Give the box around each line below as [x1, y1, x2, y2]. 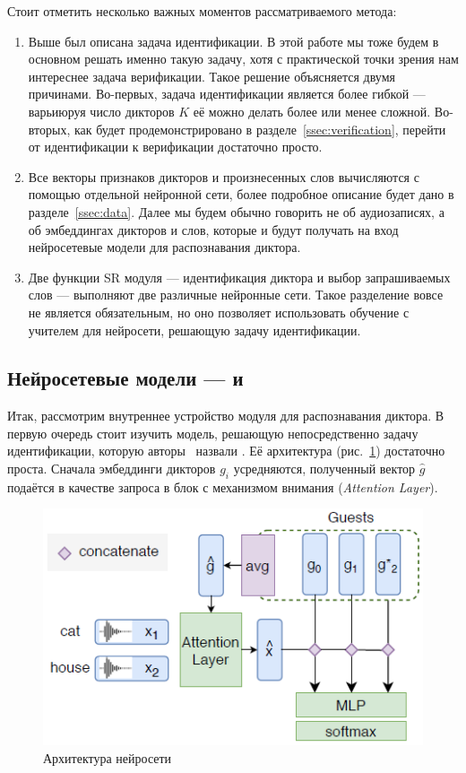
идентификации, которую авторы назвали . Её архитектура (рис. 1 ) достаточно [7, 441, 445, 460]
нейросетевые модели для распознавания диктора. [28, 238, 301, 256]
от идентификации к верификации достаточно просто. [28, 137, 323, 156]
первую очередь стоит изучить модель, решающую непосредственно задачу [7, 423, 419, 442]
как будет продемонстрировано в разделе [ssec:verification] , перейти [73, 119, 446, 138]
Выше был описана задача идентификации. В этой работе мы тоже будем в [28, 31, 439, 50]
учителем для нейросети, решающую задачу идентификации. [28, 320, 361, 339]
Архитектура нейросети [43, 748, 172, 767]
